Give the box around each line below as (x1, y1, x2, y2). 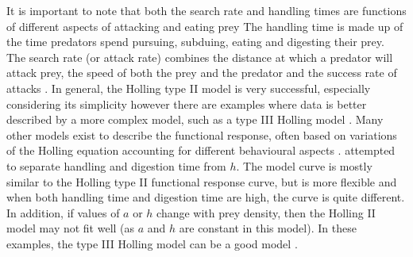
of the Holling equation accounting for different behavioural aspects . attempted (6, 142, 396, 159)
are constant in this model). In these (179, 220, 357, 236)
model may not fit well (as (6, 220, 135, 236)
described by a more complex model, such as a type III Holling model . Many (6, 111, 384, 128)
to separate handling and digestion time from (6, 157, 226, 174)
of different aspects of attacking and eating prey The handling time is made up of (6, 17, 403, 34)
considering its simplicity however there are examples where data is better (6, 95, 367, 112)
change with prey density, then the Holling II (156, 204, 376, 221)
